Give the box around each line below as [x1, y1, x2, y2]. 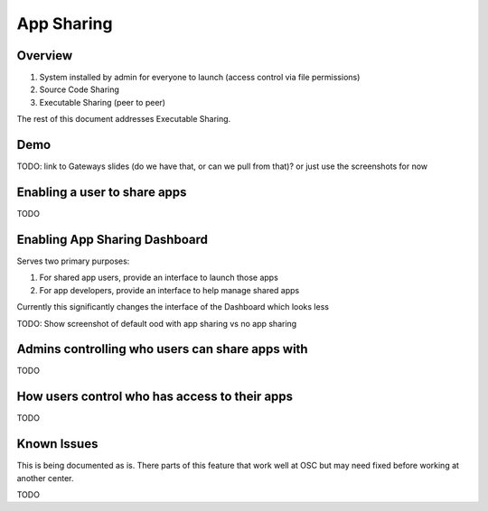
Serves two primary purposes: [16, 255, 130, 266]
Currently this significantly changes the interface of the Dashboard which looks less [16, 302, 330, 312]
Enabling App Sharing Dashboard [16, 231, 208, 247]
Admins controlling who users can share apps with [16, 341, 308, 357]
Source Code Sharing [39, 84, 119, 95]
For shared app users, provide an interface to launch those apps [39, 272, 279, 283]
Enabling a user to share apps [16, 184, 187, 200]
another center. [16, 472, 74, 483]
